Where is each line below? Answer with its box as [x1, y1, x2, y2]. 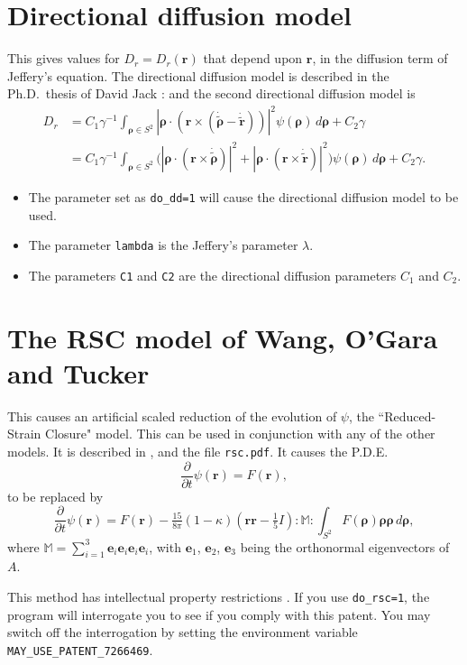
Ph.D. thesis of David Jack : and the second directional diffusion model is [7, 84, 416, 103]
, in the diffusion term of [312, 49, 448, 68]
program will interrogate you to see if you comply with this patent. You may [7, 605, 431, 623]
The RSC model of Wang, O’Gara [7, 319, 438, 356]
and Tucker [7, 354, 150, 391]
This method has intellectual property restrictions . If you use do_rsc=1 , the [7, 587, 430, 605]
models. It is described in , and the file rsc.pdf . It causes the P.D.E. [7, 442, 389, 461]
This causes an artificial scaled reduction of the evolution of [7, 406, 337, 425]
